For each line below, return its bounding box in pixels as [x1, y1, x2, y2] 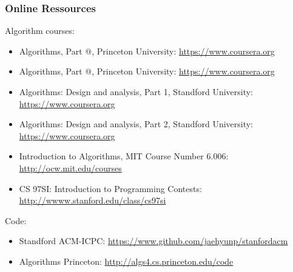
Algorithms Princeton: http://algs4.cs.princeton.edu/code [19, 254, 234, 267]
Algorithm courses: [5, 24, 75, 37]
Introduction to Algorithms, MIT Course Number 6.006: [19, 150, 229, 162]
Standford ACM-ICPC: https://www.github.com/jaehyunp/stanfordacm [19, 234, 288, 247]
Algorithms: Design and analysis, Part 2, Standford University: [19, 118, 254, 130]
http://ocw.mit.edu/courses [19, 161, 122, 174]
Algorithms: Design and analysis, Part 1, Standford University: [19, 85, 254, 98]
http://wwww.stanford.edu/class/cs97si [19, 194, 166, 207]
